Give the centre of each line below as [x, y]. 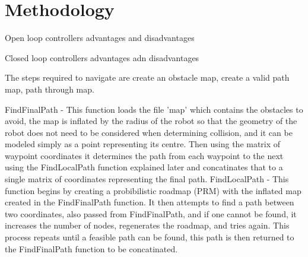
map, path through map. [50, 89]
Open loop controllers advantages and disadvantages [100, 38]
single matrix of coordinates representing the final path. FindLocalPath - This [147, 179]
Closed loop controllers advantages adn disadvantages [102, 57]
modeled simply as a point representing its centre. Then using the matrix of [143, 144]
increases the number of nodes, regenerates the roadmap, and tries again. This [147, 225]
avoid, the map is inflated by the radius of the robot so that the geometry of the [151, 121]
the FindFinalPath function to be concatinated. [91, 248]
